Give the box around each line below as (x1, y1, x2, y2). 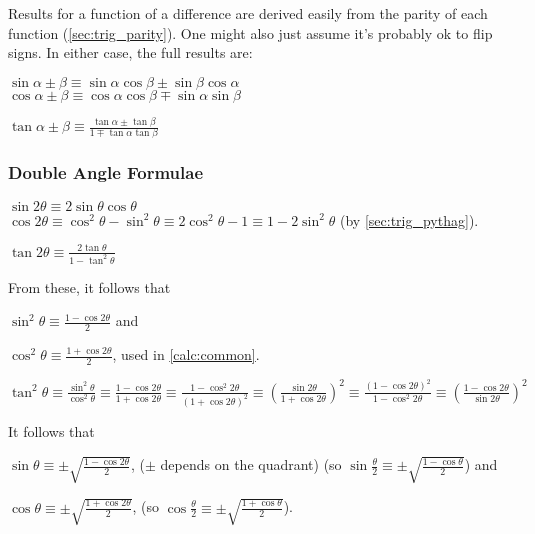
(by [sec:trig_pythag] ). (340, 209, 479, 230)
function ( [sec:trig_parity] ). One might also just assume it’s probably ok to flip (8, 22, 493, 43)
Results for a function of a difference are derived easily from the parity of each (8, 3, 488, 23)
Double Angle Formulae (8, 160, 204, 185)
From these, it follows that (8, 276, 171, 297)
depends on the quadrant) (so (160, 454, 342, 475)
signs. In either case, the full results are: (8, 42, 253, 63)
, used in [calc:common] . (112, 344, 260, 365)
